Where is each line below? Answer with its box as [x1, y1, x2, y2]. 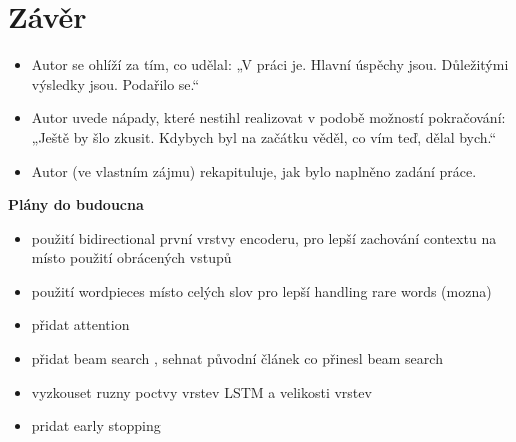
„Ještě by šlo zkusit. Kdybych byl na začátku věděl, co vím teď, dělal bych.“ [31, 126, 497, 147]
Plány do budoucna [8, 194, 144, 215]
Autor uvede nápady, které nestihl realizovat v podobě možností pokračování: [31, 107, 506, 128]
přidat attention [31, 314, 130, 335]
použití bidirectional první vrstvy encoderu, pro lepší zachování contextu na [31, 227, 497, 248]
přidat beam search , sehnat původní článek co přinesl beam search [31, 348, 443, 369]
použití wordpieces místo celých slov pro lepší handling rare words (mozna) [31, 280, 492, 301]
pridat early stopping [31, 415, 161, 436]
